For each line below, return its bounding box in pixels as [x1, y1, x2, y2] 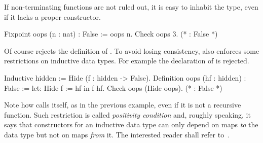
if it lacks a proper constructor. [4, 11, 101, 22]
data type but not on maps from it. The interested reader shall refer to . [4, 129, 230, 139]
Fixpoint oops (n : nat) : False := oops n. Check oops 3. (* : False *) [4, 28, 218, 39]
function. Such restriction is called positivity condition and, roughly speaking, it [4, 109, 251, 120]
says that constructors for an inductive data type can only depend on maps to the [4, 119, 258, 130]
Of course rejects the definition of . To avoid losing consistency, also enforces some [4, 45, 259, 56]
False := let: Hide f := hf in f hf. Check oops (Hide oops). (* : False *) [4, 82, 222, 93]
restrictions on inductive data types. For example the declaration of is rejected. [4, 55, 249, 66]
